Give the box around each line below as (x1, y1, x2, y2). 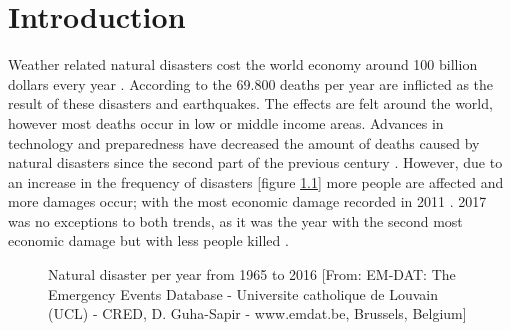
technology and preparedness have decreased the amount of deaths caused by (8, 132, 480, 153)
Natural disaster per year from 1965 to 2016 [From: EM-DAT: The (48, 264, 456, 285)
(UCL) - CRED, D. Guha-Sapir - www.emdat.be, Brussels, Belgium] (48, 303, 467, 324)
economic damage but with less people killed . (8, 230, 289, 251)
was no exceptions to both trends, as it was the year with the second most (8, 210, 463, 231)
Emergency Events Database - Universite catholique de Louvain (48, 283, 438, 304)
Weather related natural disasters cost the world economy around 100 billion (8, 54, 478, 75)
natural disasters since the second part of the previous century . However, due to (8, 152, 503, 173)
